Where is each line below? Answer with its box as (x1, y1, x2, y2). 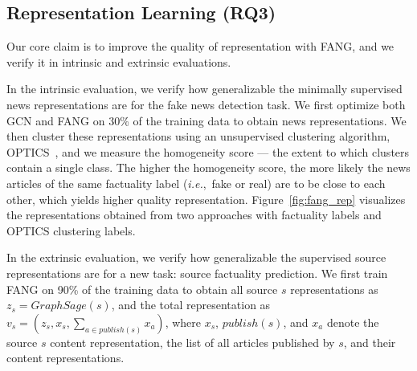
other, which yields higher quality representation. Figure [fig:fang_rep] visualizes (6, 190, 406, 207)
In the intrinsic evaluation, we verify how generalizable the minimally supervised (6, 80, 403, 97)
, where (165, 313, 202, 330)
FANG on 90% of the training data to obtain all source (6, 280, 278, 297)
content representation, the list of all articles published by (50, 333, 335, 350)
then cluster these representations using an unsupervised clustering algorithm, (6, 128, 390, 145)
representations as (290, 280, 378, 297)
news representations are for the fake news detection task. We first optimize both (6, 96, 406, 112)
